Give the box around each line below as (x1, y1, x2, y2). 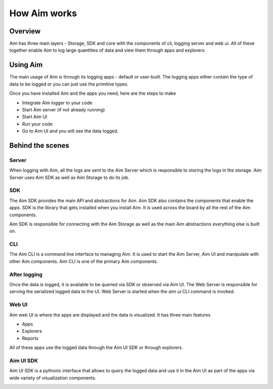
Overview (9, 27, 41, 35)
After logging (9, 271, 43, 278)
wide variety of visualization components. (9, 375, 97, 381)
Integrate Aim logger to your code (22, 99, 93, 106)
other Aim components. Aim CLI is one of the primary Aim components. (9, 258, 158, 264)
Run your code (22, 121, 53, 127)
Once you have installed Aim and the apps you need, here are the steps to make (9, 90, 176, 96)
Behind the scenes (9, 141, 69, 149)
